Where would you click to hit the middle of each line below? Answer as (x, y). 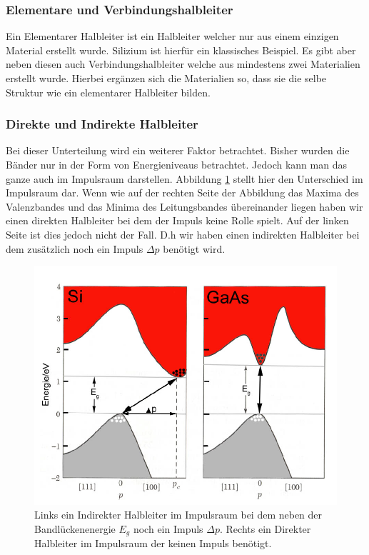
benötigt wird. (194, 248)
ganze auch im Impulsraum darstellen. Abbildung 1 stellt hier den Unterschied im (184, 178)
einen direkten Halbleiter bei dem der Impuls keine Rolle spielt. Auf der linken (177, 220)
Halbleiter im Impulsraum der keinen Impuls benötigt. (153, 543)
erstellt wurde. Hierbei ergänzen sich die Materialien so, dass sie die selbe (166, 78)
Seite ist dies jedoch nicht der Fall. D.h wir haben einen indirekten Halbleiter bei (183, 234)
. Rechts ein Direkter (266, 528)
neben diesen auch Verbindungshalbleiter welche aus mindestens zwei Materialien (183, 64)
